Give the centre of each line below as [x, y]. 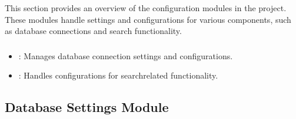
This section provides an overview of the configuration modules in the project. [146, 8]
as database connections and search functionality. [93, 31]
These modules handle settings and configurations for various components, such [148, 19]
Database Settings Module [87, 107]
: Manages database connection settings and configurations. [126, 55]
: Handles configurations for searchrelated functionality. [118, 75]
